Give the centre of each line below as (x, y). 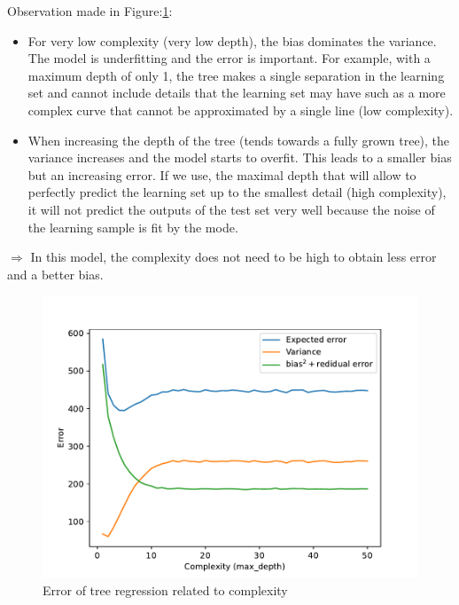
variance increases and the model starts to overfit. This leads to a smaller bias (240, 157)
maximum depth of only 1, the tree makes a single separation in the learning (236, 75)
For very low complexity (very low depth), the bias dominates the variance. (232, 40)
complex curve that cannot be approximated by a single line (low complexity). (241, 110)
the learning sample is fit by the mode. (133, 227)
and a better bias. (55, 274)
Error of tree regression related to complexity (165, 589)
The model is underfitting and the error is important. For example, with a (229, 58)
